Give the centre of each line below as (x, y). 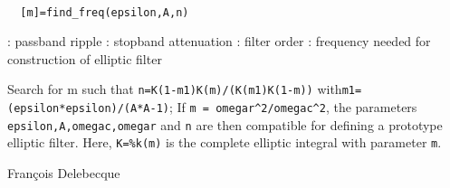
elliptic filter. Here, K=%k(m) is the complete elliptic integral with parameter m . (225, 142)
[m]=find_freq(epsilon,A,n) (105, 12)
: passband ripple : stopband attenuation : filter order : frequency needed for (219, 41)
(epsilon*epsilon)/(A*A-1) (88, 109)
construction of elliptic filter (85, 58)
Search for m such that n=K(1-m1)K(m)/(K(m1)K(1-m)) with (175, 89)
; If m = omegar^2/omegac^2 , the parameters (293, 107)
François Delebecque (64, 173)
